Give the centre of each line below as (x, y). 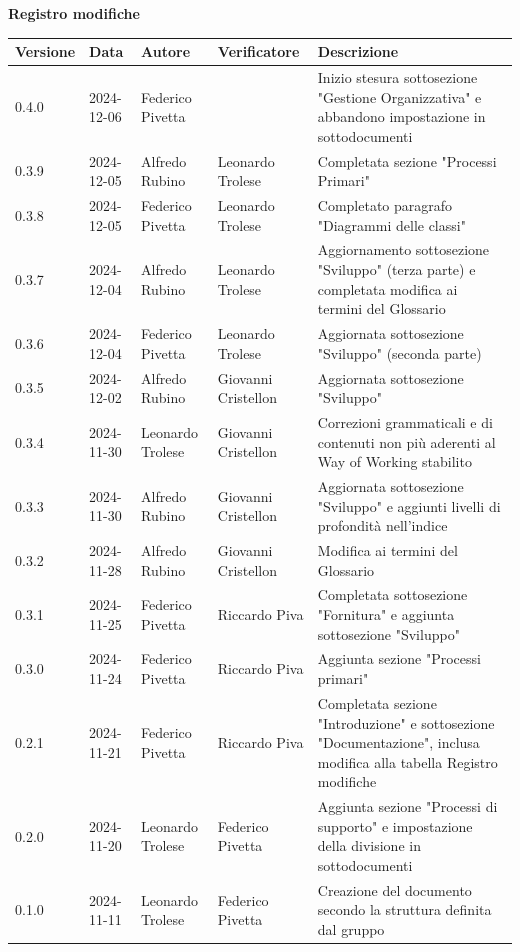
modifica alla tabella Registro (407, 761)
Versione (45, 51)
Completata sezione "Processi (407, 160)
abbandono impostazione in (401, 116)
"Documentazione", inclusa (398, 742)
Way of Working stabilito (394, 461)
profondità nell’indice (382, 525)
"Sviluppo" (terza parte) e (396, 269)
